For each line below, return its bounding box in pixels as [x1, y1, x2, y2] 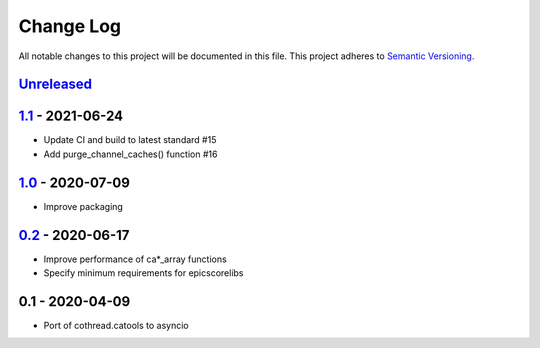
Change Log [18, 15, 122, 37]
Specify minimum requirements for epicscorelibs [43, 267, 244, 279]
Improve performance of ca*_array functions [43, 253, 227, 265]
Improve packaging [43, 200, 124, 212]
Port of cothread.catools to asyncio [43, 319, 189, 331]
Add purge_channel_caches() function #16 [43, 148, 218, 160]
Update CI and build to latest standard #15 [43, 134, 217, 146]
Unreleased [18, 76, 93, 93]
